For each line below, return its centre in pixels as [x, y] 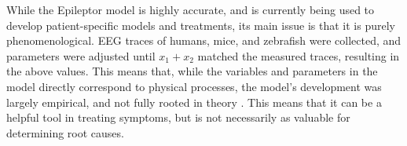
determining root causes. [65, 132]
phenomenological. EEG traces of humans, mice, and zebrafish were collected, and [204, 40]
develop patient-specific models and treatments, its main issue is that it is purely [201, 25]
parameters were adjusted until [81, 55]
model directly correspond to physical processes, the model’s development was [194, 86]
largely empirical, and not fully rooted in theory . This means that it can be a [194, 102]
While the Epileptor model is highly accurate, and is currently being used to [191, 9]
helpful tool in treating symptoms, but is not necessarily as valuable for [178, 117]
